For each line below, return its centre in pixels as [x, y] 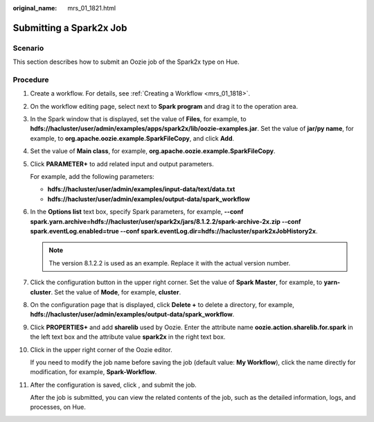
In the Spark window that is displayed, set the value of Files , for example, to [138, 119]
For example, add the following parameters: [92, 177]
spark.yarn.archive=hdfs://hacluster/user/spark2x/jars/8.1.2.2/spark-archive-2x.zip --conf [166, 221]
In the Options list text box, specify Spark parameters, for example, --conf [137, 212]
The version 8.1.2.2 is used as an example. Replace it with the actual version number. [170, 263]
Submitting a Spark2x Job [70, 28]
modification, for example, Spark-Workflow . [93, 372]
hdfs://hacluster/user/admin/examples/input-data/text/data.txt [141, 189]
